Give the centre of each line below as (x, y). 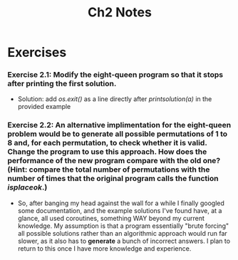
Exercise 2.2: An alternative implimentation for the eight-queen (119, 125)
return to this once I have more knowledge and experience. (104, 248)
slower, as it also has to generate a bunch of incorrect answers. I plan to (124, 241)
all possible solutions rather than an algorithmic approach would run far (123, 233)
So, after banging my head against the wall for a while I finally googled (121, 203)
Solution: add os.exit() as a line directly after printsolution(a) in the (115, 99)
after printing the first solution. (62, 84)
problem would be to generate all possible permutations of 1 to (118, 134)
